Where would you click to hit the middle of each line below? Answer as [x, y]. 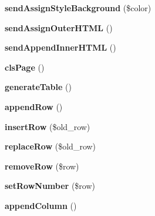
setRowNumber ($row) [50, 186]
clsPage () [25, 67]
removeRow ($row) [42, 166]
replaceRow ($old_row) [50, 146]
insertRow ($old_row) [48, 126]
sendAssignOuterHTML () [59, 27]
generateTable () [38, 87]
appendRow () [34, 106]
